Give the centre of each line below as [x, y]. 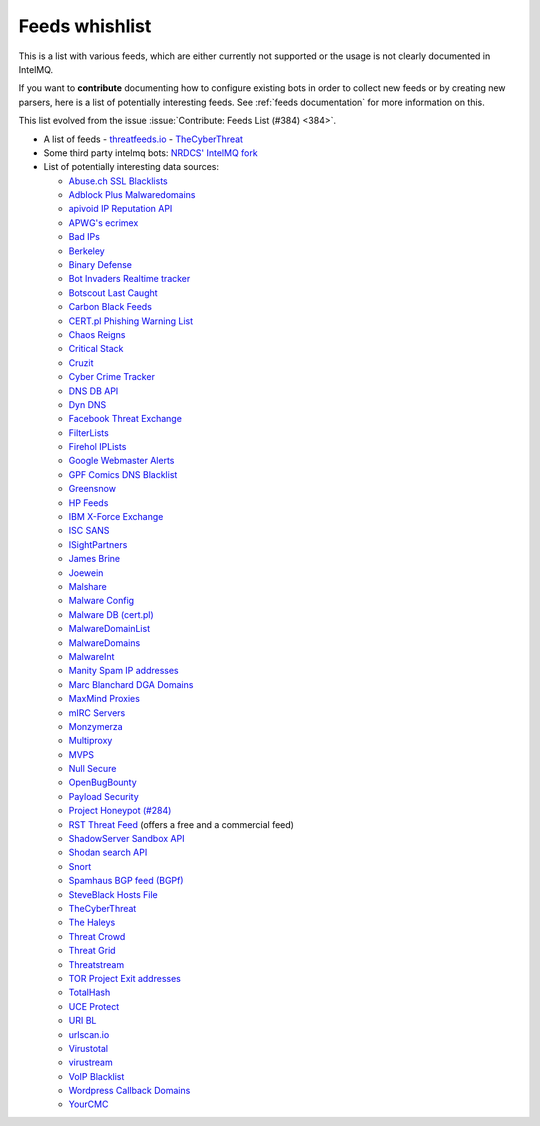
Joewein [86, 572]
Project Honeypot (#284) [120, 811]
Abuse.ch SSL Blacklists [118, 181]
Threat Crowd [97, 936]
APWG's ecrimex [103, 222]
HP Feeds [88, 502]
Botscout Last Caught [113, 292]
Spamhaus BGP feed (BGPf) [126, 881]
